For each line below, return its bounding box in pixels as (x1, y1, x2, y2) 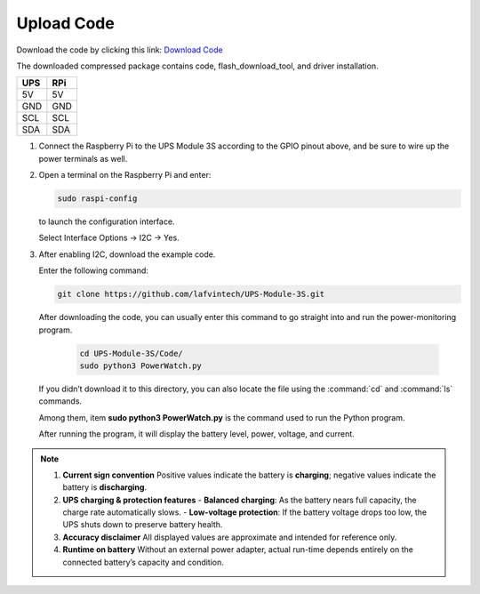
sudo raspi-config (57, 194, 138, 204)
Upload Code (16, 13, 115, 33)
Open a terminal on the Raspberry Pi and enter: (38, 170, 212, 181)
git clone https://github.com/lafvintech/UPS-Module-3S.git (57, 289, 325, 300)
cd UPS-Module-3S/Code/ (79, 348, 184, 358)
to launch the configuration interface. (38, 216, 175, 227)
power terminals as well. (38, 153, 128, 164)
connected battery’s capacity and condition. (62, 557, 224, 567)
